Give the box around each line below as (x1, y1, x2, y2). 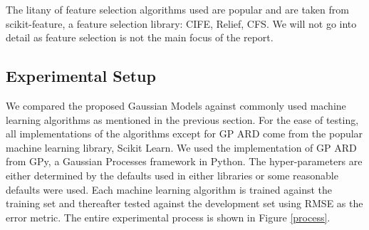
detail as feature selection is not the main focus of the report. (6, 30, 274, 45)
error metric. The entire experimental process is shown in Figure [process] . (6, 209, 331, 224)
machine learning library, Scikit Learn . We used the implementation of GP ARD (6, 140, 357, 155)
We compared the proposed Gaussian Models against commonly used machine (6, 98, 346, 113)
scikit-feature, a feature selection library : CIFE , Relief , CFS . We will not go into (6, 16, 357, 31)
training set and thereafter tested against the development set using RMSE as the (6, 196, 363, 211)
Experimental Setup (6, 65, 156, 87)
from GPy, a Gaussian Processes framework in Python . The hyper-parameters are (6, 154, 363, 169)
